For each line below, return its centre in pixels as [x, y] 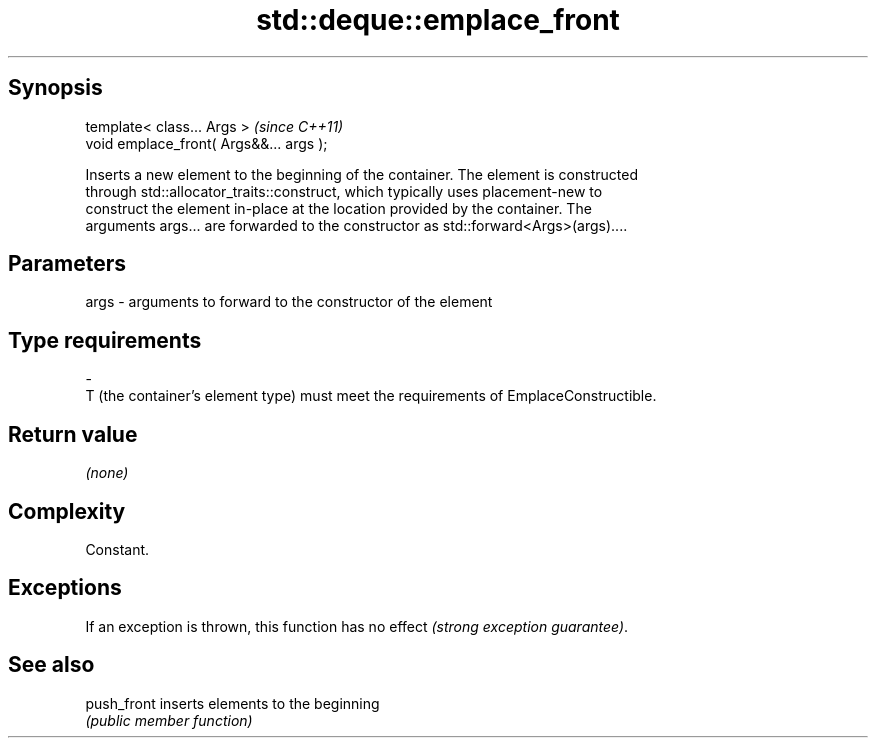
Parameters [67, 264]
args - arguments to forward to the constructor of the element [289, 302]
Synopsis [55, 88]
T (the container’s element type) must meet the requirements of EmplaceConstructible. [371, 396]
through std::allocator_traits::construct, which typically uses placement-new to [344, 191]
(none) [107, 473]
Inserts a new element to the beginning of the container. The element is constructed [361, 174]
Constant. [117, 549]
